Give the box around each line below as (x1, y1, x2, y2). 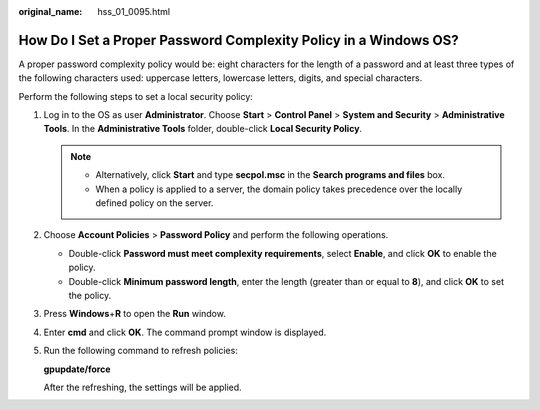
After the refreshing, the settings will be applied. (43, 381, 242, 393)
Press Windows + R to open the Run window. (43, 308, 227, 320)
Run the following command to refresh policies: (43, 345, 239, 357)
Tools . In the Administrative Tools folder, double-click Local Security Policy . (43, 123, 363, 135)
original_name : (18, 6, 83, 17)
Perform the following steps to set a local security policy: (18, 90, 254, 102)
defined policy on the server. (95, 197, 214, 209)
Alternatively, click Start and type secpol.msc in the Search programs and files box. (95, 169, 445, 181)
